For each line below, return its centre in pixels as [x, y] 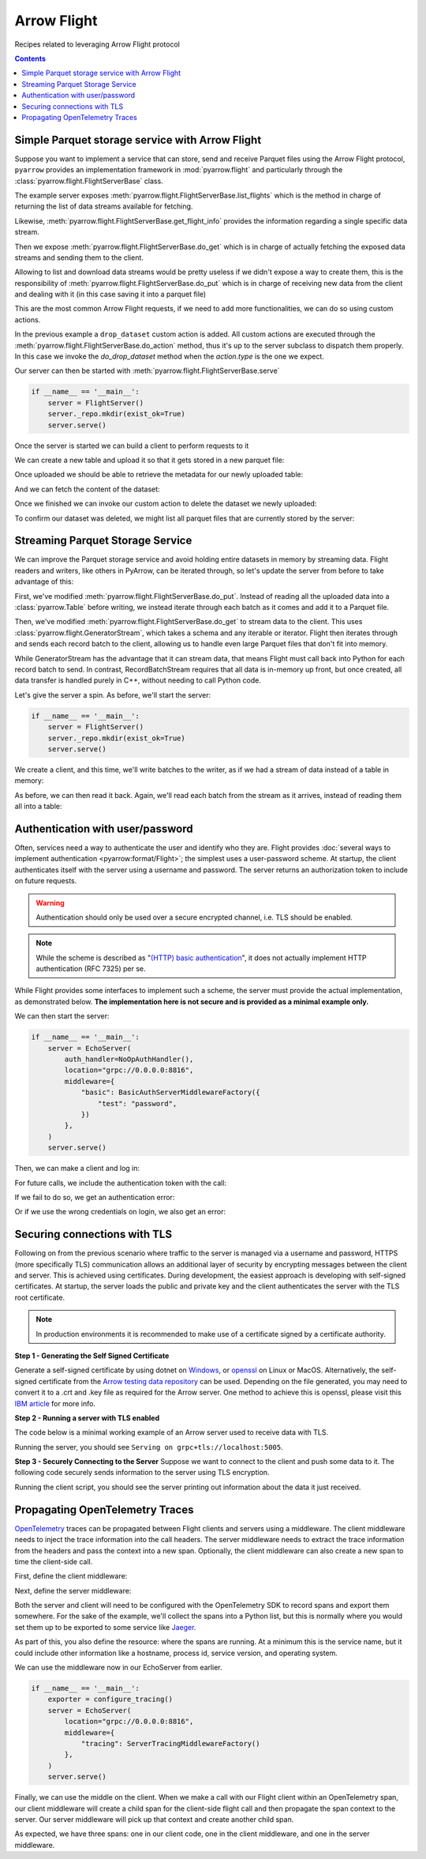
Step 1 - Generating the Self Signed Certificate [92, 1356]
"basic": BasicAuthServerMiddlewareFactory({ [170, 1093]
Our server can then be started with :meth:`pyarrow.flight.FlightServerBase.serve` [147, 371]
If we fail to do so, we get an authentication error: [95, 1197]
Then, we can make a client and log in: [77, 1168]
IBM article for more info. [55, 1403]
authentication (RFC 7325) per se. [91, 969]
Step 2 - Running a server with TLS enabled [87, 1417]
